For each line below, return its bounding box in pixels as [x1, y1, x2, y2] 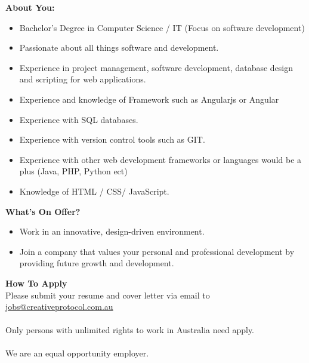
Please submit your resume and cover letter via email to [5, 288, 210, 301]
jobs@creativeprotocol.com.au [5, 300, 113, 313]
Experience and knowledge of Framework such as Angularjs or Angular [19, 93, 279, 105]
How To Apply [5, 276, 67, 289]
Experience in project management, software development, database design [19, 61, 293, 73]
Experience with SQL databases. [19, 113, 138, 125]
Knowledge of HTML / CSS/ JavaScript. [19, 184, 169, 197]
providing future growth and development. [19, 257, 174, 269]
